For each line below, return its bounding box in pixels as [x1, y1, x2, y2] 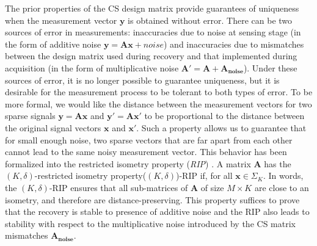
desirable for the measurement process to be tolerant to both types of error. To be [5, 85, 313, 98]
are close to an [254, 181, 309, 194]
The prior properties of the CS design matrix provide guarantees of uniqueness [5, 2, 299, 14]
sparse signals [5, 109, 56, 122]
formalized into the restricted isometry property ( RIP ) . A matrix [5, 157, 251, 170]
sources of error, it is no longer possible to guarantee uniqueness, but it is [5, 73, 280, 86]
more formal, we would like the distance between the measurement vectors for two [5, 97, 312, 110]
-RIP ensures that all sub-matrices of [49, 181, 188, 194]
